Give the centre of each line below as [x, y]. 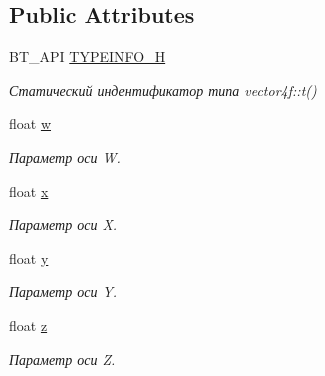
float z [28, 324]
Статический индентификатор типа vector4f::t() [163, 89]
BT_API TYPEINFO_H [87, 56]
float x [29, 190]
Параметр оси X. [63, 224]
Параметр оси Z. [62, 358]
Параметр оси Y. [63, 291]
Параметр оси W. [65, 156]
